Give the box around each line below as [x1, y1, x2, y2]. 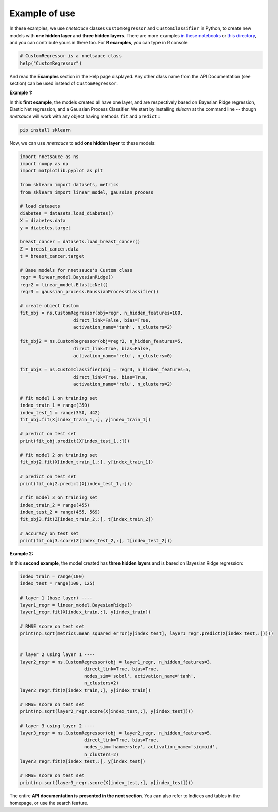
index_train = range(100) [20, 574, 85, 579]
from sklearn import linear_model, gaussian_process [20, 189, 154, 195]
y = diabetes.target [20, 225, 71, 231]
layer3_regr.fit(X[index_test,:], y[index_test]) [20, 759, 146, 764]
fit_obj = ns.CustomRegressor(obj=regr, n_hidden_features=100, [20, 310, 183, 316]
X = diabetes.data [20, 217, 66, 224]
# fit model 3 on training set [20, 495, 98, 501]
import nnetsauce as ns [20, 153, 80, 160]
